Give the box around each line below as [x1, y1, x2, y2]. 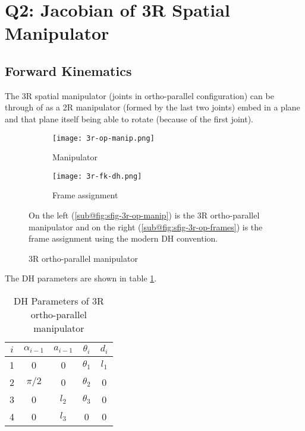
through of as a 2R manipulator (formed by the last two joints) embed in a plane [5, 101, 300, 113]
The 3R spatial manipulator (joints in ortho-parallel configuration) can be [5, 89, 274, 102]
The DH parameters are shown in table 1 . [5, 272, 157, 284]
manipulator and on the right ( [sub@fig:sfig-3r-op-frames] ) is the [29, 220, 263, 233]
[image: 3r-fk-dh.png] [52, 172, 142, 180]
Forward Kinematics [5, 61, 132, 80]
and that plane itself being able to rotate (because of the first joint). [5, 112, 253, 125]
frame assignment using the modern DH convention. [29, 232, 218, 245]
